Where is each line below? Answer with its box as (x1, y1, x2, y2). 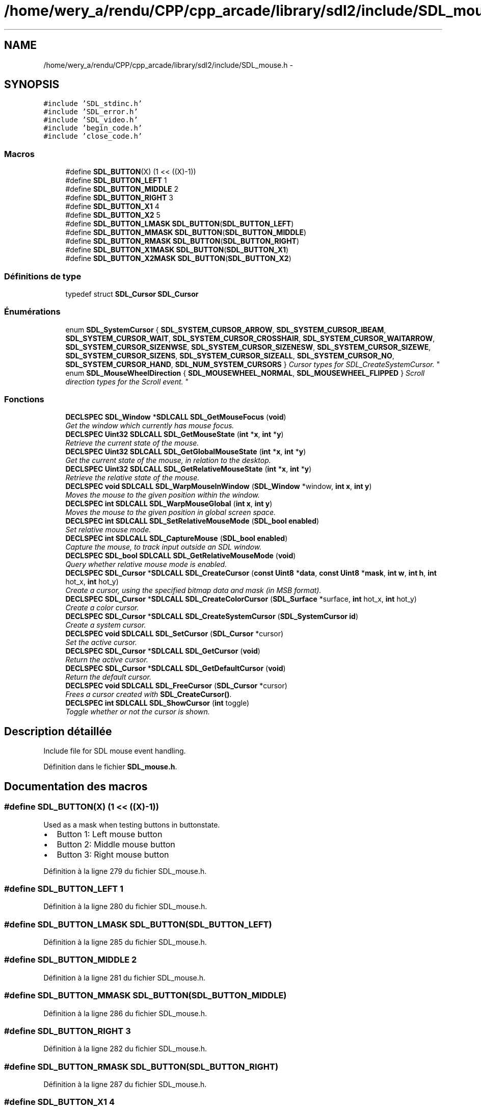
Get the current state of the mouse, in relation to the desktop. (65, 456, 271, 465)
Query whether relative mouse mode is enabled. (65, 560, 227, 569)
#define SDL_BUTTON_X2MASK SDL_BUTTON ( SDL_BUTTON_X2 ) (65, 254, 291, 263)
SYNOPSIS (4, 78, 60, 91)
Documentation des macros (4, 780, 148, 793)
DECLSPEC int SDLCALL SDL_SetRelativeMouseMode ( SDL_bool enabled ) (65, 517, 319, 526)
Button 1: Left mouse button (57, 829, 163, 839)
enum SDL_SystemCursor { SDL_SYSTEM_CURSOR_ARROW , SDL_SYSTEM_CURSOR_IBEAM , (65, 325, 386, 334)
